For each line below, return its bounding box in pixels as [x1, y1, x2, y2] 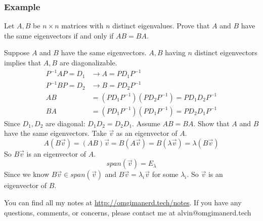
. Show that [193, 118, 230, 128]
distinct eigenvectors [194, 47, 257, 58]
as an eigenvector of [116, 128, 178, 138]
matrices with [61, 20, 104, 31]
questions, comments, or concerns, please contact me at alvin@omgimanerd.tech [4, 207, 251, 217]
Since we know [4, 169, 50, 179]
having [165, 47, 186, 58]
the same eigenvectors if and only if [4, 30, 114, 41]
